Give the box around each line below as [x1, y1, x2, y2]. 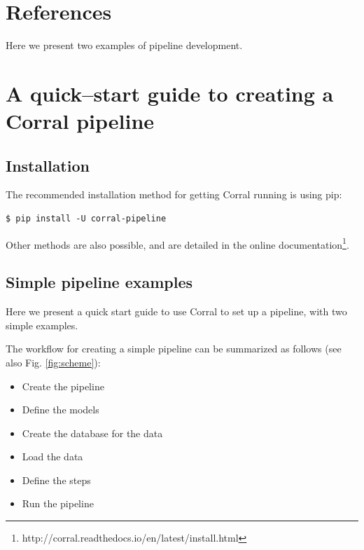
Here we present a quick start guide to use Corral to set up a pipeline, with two [6, 304, 347, 319]
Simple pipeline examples [6, 271, 193, 293]
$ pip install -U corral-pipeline [6, 214, 167, 224]
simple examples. [6, 317, 78, 332]
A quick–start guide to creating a [6, 78, 334, 107]
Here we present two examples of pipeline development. [6, 38, 243, 53]
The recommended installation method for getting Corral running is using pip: [6, 187, 342, 202]
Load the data [22, 449, 83, 464]
